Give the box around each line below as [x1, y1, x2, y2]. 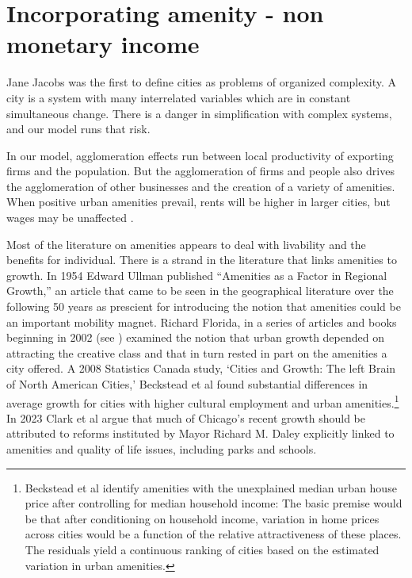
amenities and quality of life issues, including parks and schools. [6, 441, 317, 457]
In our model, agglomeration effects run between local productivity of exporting [6, 147, 394, 163]
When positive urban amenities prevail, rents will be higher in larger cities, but [6, 193, 391, 210]
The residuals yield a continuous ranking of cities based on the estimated [25, 542, 380, 557]
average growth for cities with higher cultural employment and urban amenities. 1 [6, 392, 399, 411]
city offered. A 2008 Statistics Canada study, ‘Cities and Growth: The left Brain [6, 360, 396, 377]
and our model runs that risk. [6, 121, 151, 137]
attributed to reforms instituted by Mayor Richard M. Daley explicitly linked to [6, 425, 395, 442]
